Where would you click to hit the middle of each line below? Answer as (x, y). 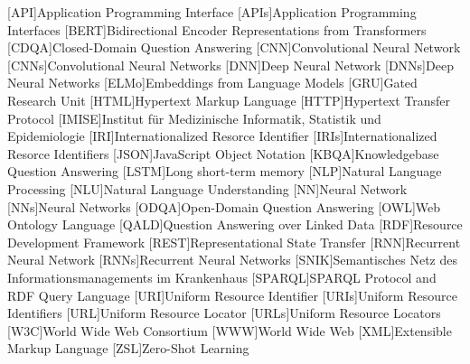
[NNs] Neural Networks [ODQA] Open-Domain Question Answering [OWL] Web (224, 206)
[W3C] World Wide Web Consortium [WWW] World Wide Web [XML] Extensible (230, 330)
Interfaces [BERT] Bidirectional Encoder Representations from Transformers (217, 29)
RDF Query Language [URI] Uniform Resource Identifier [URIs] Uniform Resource (232, 295)
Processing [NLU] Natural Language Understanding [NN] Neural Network (207, 188)
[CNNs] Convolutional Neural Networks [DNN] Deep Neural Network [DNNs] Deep (230, 65)
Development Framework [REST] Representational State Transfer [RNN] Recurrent (234, 242)
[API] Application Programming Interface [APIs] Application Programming (212, 12)
